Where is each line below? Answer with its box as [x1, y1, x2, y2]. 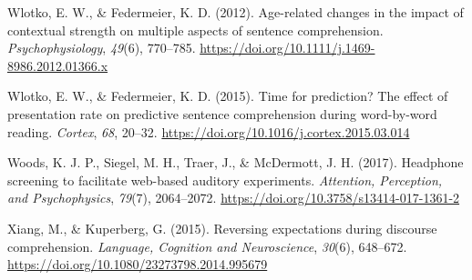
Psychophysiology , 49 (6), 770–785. [7, 38, 196, 57]
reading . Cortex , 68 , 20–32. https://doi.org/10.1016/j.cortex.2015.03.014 [7, 122, 410, 141]
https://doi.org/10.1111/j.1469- [200, 38, 375, 57]
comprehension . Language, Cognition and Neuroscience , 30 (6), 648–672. [7, 236, 407, 255]
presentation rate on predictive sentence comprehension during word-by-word [7, 104, 437, 123]
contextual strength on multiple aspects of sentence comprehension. [7, 20, 384, 39]
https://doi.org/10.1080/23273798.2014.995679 [7, 255, 268, 274]
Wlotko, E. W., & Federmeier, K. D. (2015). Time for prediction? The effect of [7, 86, 448, 105]
